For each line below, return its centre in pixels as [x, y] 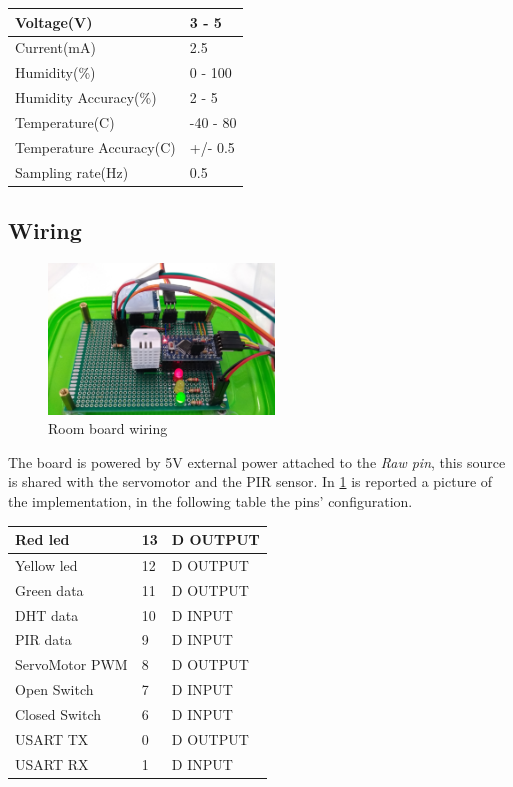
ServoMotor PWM [71, 664]
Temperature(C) [65, 121]
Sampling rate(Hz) [72, 171]
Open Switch [54, 689]
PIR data [43, 639]
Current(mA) [55, 47]
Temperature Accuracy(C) [95, 146]
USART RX [52, 763]
